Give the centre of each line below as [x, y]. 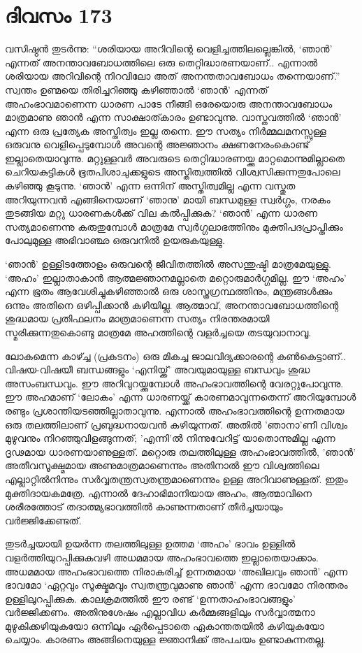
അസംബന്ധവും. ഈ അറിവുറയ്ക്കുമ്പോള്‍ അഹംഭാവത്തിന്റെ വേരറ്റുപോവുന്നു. [174, 383]
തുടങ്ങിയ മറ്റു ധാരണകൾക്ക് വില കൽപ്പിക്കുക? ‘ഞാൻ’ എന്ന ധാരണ [161, 213]
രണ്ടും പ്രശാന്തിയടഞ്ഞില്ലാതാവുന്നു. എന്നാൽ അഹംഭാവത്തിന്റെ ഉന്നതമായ [175, 410]
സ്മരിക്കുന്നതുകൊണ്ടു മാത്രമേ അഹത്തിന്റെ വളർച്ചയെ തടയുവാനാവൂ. [158, 332]
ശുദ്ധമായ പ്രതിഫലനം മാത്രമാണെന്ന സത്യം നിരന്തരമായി [137, 318]
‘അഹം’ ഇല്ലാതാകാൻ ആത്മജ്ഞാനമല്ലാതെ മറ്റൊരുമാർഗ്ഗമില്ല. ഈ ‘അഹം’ [176, 277]
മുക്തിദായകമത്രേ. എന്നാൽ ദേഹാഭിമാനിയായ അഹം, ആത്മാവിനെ [159, 493]
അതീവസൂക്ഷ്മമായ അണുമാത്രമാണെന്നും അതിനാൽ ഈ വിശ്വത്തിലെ [162, 465]
